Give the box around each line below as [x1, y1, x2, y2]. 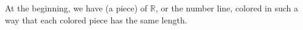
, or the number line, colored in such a [155, 2, 299, 14]
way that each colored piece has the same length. [5, 13, 187, 26]
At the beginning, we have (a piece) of [5, 2, 148, 14]
